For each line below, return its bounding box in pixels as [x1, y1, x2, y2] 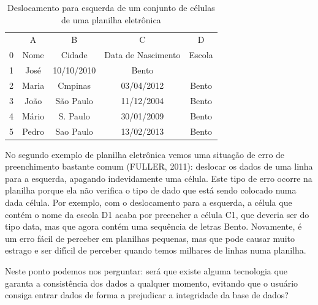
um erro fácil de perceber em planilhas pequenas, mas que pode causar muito [5, 232, 295, 244]
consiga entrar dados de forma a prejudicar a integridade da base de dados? [5, 288, 289, 301]
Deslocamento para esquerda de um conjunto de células [7, 1, 215, 13]
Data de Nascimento [104, 48, 181, 61]
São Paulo [55, 94, 93, 107]
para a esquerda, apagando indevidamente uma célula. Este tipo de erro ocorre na [5, 171, 312, 184]
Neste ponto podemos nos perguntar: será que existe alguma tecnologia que [5, 264, 287, 277]
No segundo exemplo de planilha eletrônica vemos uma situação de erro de [5, 148, 285, 160]
